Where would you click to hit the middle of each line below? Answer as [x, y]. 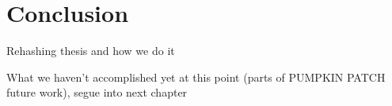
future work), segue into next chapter [97, 92]
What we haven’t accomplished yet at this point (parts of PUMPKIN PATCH [196, 77]
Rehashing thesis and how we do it [91, 51]
